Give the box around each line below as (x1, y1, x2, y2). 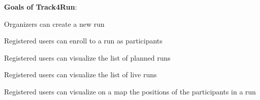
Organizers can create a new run (4, 18, 105, 29)
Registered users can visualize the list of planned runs (4, 52, 170, 63)
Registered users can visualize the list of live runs (4, 69, 157, 80)
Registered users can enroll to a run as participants (4, 35, 163, 46)
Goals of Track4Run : (4, 2, 77, 12)
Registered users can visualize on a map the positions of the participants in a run (4, 86, 256, 96)
